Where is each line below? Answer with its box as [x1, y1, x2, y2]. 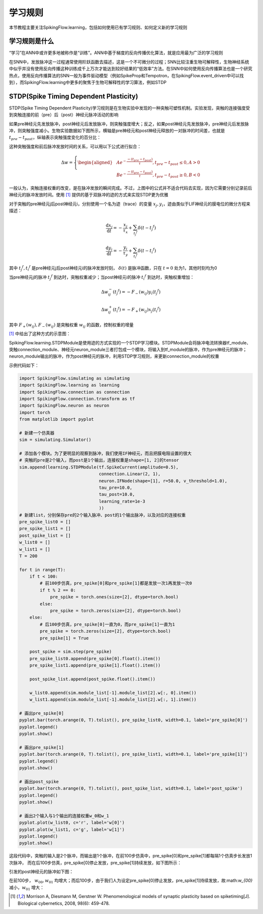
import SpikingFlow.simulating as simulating [19, 375, 130, 381]
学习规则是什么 [9, 37, 54, 45]
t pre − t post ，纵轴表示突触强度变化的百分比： [9, 134, 101, 142]
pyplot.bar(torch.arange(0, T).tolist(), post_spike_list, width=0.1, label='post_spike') [19, 786, 243, 791]
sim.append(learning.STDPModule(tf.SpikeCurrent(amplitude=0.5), [19, 464, 179, 470]
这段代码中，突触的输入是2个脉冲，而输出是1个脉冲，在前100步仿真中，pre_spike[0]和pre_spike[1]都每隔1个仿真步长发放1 [9, 853, 253, 859]
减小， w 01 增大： [9, 884, 44, 892]
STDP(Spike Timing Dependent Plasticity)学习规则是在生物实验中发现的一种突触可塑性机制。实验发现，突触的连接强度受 [9, 105, 250, 111]
